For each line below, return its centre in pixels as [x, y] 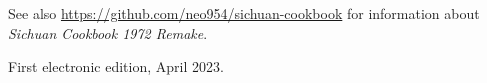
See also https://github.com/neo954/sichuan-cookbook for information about [244, 13]
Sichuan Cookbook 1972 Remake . [108, 32]
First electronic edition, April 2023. [116, 66]
